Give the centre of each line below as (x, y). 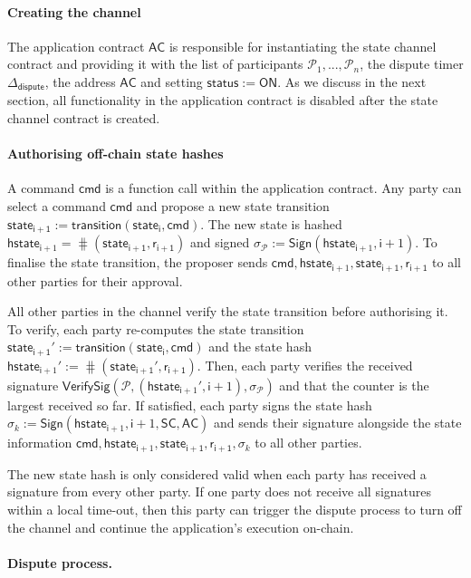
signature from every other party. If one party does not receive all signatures (220, 491)
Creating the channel (74, 11)
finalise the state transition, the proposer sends (138, 262)
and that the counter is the (354, 385)
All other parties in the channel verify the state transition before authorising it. (228, 311)
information (40, 443)
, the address (80, 81)
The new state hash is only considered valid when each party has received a (217, 473)
